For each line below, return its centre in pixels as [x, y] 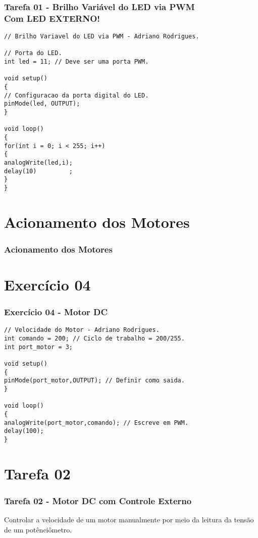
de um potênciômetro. [38, 529]
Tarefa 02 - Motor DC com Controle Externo [98, 500]
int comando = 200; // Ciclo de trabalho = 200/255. [94, 339]
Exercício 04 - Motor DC [56, 312]
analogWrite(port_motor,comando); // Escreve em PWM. [96, 423]
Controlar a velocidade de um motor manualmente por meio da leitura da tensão [129, 520]
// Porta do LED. [33, 53]
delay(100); [24, 431]
